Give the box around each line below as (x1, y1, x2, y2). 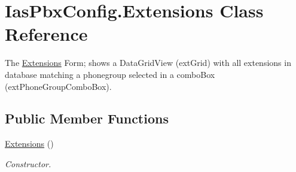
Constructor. (5, 157, 51, 170)
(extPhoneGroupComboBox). (5, 80, 112, 92)
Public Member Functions (5, 109, 169, 128)
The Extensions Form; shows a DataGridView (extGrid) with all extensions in (5, 56, 291, 69)
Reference (5, 22, 88, 46)
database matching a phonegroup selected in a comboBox (5, 68, 215, 80)
